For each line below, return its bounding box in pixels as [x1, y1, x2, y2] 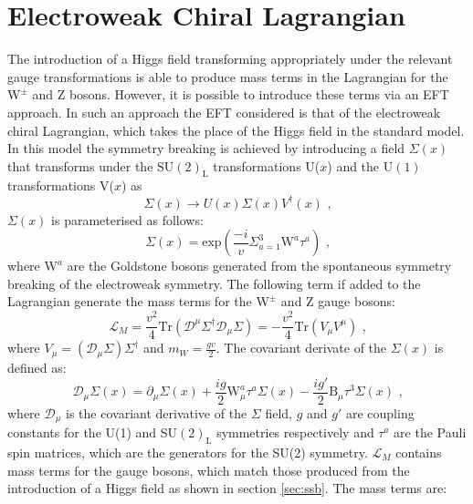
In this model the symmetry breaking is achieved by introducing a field [7, 139, 405, 158]
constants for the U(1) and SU [7, 423, 178, 442]
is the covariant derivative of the [66, 403, 247, 422]
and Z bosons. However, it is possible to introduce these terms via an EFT [32, 85, 449, 104]
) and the [327, 156, 380, 175]
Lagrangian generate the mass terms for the [7, 292, 252, 311]
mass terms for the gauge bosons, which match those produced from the [7, 460, 410, 479]
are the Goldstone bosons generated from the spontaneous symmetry [67, 256, 452, 275]
